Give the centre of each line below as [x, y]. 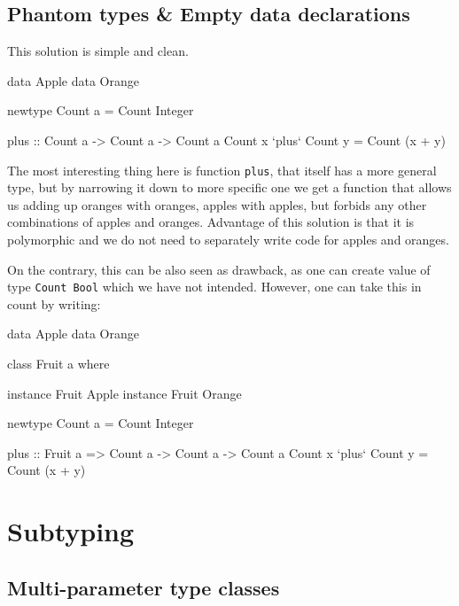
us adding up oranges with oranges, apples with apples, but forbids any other [217, 204]
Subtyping [71, 531]
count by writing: [54, 303]
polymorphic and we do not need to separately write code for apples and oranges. [228, 240]
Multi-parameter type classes [144, 587]
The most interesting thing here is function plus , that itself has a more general [222, 170]
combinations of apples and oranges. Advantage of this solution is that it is [211, 222]
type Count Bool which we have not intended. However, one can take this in [214, 287]
